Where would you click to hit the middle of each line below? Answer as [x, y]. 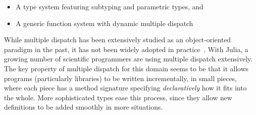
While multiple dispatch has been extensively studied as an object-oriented [118, 40]
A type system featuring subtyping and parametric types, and [109, 6]
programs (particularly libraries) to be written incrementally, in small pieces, [121, 78]
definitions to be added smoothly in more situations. [83, 107]
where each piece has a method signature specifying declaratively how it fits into [125, 88]
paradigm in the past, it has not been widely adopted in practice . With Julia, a [126, 49]
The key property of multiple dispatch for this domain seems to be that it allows [126, 68]
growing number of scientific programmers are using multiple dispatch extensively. [128, 59]
